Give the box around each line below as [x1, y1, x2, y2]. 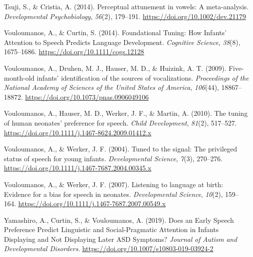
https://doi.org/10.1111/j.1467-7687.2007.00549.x [18, 198, 166, 209]
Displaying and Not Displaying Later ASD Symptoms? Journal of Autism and [4, 234, 237, 244]
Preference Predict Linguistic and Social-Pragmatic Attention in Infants [4, 224, 219, 235]
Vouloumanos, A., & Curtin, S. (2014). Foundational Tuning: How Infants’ [4, 27, 227, 38]
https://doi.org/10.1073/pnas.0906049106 [25, 91, 149, 102]
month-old [4, 72, 35, 83]
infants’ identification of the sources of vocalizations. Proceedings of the [37, 72, 249, 83]
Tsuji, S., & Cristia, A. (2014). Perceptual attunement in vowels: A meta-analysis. [4, 1, 249, 11]
